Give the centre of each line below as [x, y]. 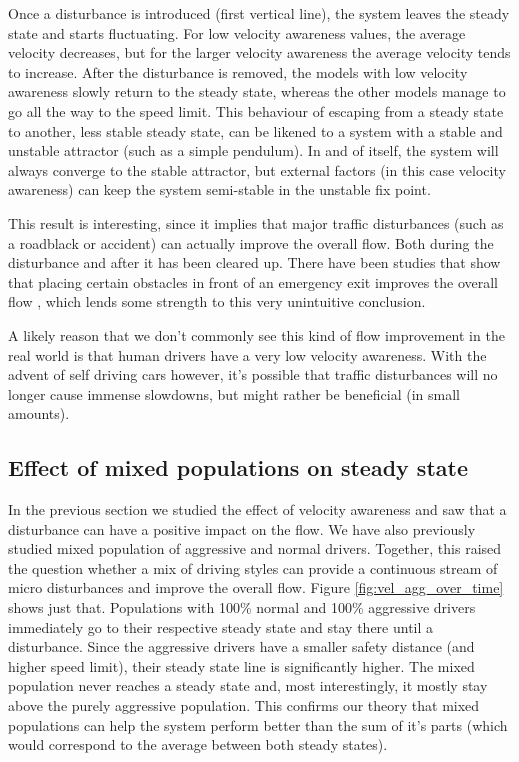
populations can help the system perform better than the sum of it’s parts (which [258, 724]
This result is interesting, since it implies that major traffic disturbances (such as [256, 222]
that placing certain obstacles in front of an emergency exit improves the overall [253, 281]
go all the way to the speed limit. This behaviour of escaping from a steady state [256, 110]
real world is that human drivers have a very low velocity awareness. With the [247, 354]
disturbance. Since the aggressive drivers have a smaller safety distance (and [241, 646]
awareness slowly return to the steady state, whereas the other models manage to [257, 91]
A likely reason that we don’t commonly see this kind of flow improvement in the [256, 334]
